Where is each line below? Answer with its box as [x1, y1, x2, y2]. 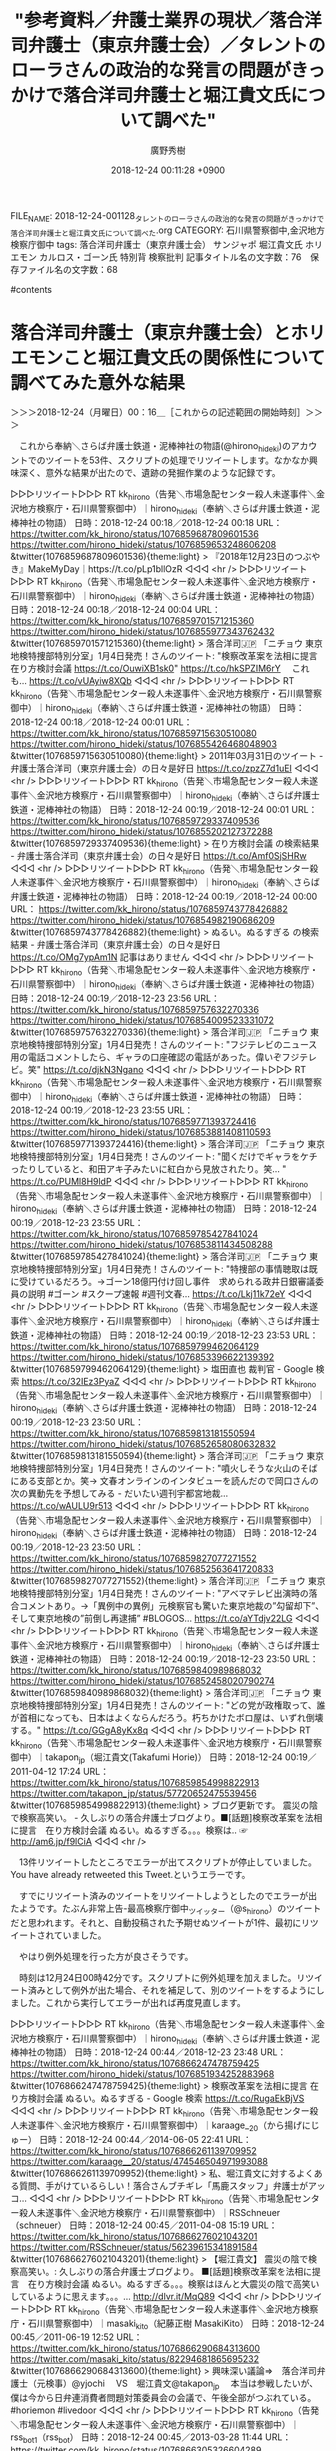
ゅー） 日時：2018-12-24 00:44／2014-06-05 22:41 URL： [10, 2133, 252, 2145]
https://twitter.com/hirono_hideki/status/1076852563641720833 [10, 1562, 274, 1575]
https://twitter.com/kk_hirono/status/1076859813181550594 [10, 1427, 256, 1440]
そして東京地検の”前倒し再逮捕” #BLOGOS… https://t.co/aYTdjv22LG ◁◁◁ [10, 1612, 320, 1624]
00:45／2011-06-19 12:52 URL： [10, 2331, 143, 2343]
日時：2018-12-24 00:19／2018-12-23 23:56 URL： [10, 992, 220, 1004]
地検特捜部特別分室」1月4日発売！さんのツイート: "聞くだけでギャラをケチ [10, 1151, 318, 1163]
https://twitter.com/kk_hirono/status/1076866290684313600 [10, 2342, 261, 2355]
